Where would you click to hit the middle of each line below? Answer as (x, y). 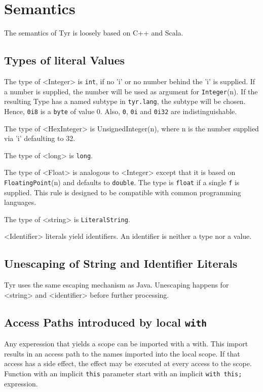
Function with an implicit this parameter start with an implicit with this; (123, 373)
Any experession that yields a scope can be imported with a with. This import (126, 344)
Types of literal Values (65, 60)
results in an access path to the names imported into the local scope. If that (122, 353)
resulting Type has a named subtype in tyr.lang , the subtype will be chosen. (125, 101)
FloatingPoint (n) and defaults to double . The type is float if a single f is (122, 182)
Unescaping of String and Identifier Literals (121, 263)
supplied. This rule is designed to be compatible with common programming (123, 192)
